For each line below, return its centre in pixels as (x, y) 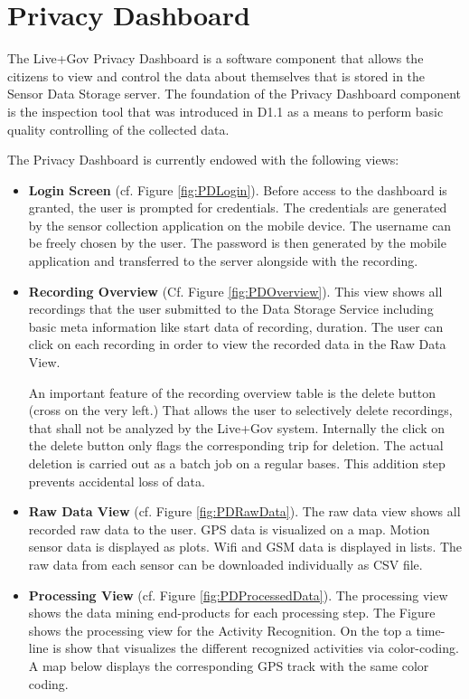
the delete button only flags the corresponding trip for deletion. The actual (236, 445)
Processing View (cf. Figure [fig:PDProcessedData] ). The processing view (238, 595)
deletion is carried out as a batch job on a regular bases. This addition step (237, 463)
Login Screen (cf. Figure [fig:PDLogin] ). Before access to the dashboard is (238, 189)
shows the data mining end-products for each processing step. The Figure (232, 613)
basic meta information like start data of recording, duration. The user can (236, 326)
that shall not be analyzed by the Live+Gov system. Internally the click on (237, 427)
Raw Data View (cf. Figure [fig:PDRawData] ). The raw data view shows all (244, 511)
